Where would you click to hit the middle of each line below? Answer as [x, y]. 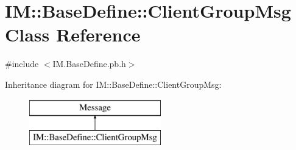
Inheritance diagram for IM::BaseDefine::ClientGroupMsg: [113, 84]
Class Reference [73, 34]
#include [22, 64]
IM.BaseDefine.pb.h [89, 64]
